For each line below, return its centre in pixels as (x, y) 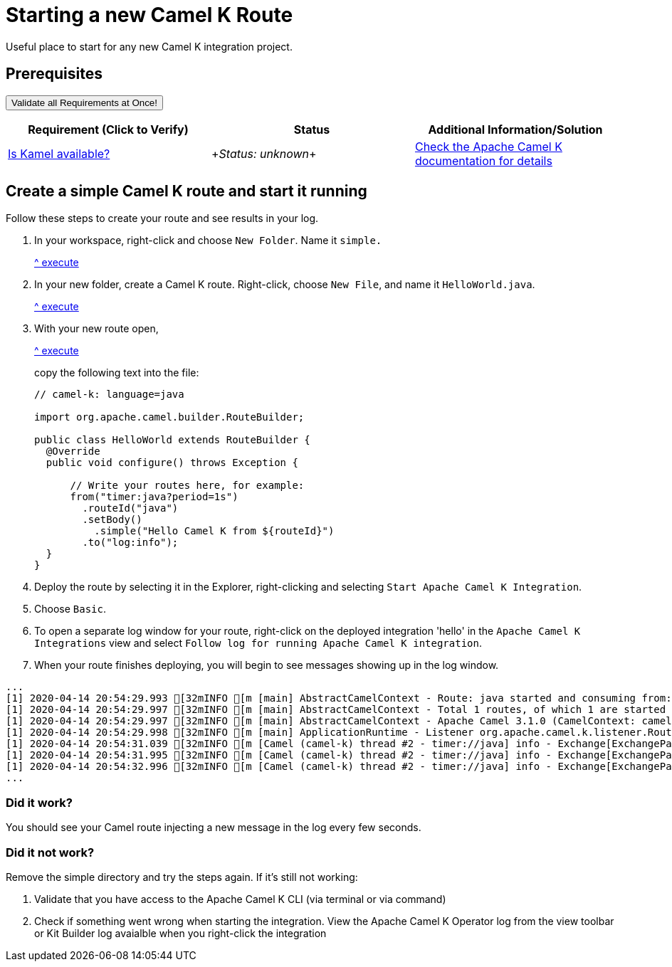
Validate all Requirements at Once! (84, 102)
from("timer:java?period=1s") (154, 497)
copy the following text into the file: (117, 373)
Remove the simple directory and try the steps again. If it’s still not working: (182, 877)
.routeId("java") (130, 508)
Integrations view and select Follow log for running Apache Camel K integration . (258, 643)
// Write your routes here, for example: (187, 486)
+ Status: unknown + (264, 153)
